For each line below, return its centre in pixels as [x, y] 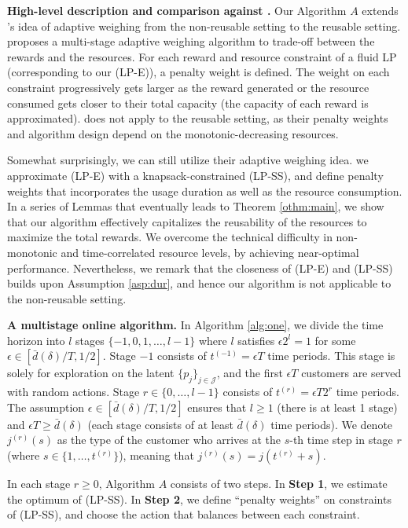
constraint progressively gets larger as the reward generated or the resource [188, 87]
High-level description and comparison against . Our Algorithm [177, 10]
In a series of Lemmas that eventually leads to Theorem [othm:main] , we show [196, 206]
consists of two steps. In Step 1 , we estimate [279, 484]
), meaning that [156, 455]
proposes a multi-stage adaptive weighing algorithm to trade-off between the [191, 41]
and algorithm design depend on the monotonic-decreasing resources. [173, 133]
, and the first [250, 373]
